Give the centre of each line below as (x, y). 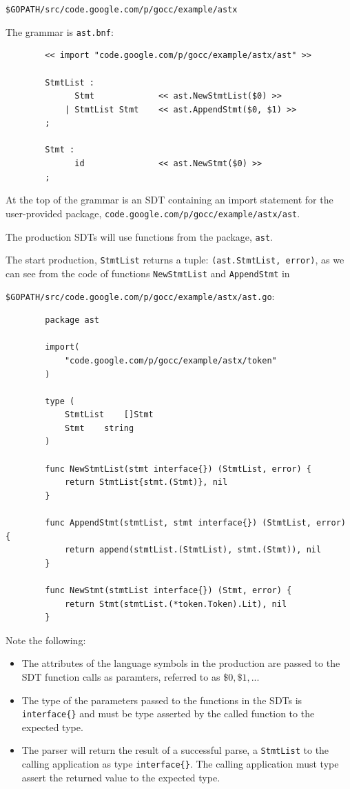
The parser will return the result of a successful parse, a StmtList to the (175, 750)
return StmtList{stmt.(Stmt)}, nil (146, 482)
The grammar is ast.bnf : (60, 31)
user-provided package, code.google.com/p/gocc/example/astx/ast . (153, 213)
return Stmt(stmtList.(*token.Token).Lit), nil (176, 604)
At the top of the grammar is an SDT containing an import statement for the (169, 200)
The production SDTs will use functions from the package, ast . (139, 236)
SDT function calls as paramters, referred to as (121, 676)
